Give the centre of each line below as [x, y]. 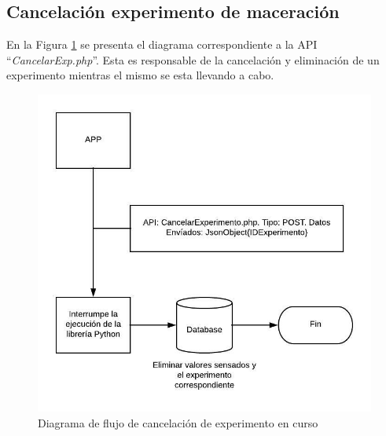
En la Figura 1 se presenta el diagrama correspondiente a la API [162, 44]
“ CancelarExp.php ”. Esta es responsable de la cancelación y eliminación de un [193, 59]
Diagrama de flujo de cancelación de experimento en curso [178, 422]
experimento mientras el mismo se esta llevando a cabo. [140, 75]
